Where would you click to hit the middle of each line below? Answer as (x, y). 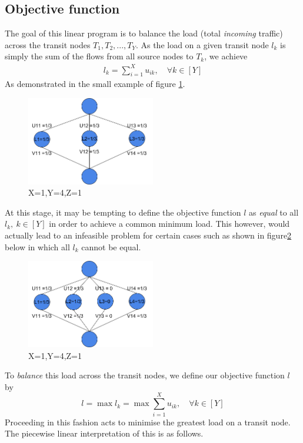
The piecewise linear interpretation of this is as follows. (104, 433)
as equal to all (274, 212)
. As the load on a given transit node (202, 44)
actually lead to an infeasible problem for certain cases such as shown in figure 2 (148, 235)
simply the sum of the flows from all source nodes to (99, 56)
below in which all (37, 246)
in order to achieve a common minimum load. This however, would (169, 224)
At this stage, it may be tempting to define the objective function (123, 212)
